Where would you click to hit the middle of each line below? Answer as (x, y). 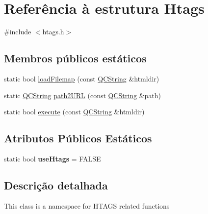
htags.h (53, 32)
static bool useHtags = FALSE (52, 158)
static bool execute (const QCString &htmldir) (74, 112)
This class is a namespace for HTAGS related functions (87, 205)
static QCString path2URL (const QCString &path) (82, 95)
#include (18, 32)
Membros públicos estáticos (75, 58)
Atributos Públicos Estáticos (78, 138)
